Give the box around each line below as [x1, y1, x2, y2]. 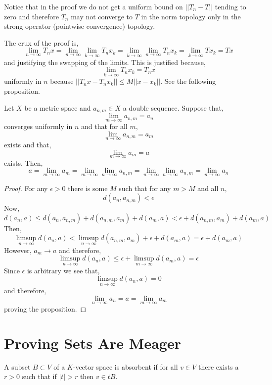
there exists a [198, 361, 239, 372]
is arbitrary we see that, [27, 265, 100, 275]
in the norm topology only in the [141, 11, 241, 21]
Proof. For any [4, 183, 48, 193]
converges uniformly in [4, 121, 73, 131]
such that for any [119, 183, 171, 193]
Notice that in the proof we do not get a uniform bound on [4, 1, 183, 11]
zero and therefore [4, 11, 59, 21]
